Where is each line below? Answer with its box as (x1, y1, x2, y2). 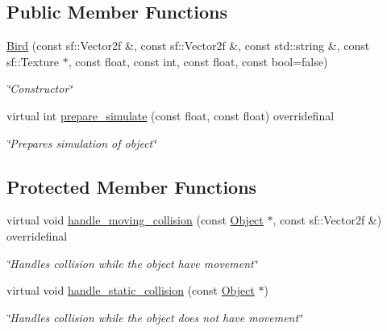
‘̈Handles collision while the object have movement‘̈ (6, 254, 257, 271)
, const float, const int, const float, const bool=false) (68, 52, 328, 69)
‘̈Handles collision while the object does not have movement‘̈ (6, 308, 302, 325)
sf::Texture (6, 52, 60, 69)
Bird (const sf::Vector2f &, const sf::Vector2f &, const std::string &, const (6, 37, 370, 54)
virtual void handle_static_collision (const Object (6, 282, 255, 299)
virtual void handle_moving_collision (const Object (6, 212, 264, 228)
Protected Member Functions (6, 174, 257, 199)
